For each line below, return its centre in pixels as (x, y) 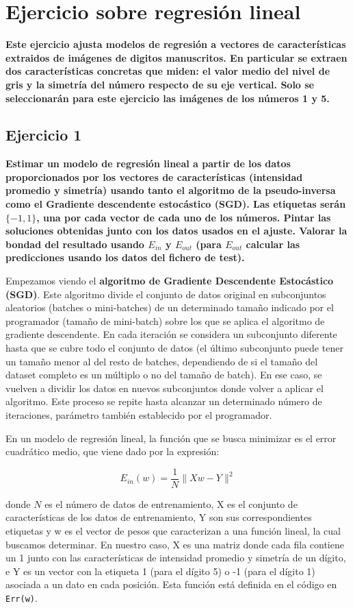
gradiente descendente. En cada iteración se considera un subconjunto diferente (171, 334)
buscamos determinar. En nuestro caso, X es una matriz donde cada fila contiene (175, 544)
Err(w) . (22, 597)
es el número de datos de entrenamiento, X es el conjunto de (171, 503)
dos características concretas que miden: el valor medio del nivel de (168, 71)
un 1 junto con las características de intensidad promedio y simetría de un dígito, (176, 558)
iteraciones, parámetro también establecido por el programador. (139, 414)
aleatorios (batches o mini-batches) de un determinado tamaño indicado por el (170, 307)
